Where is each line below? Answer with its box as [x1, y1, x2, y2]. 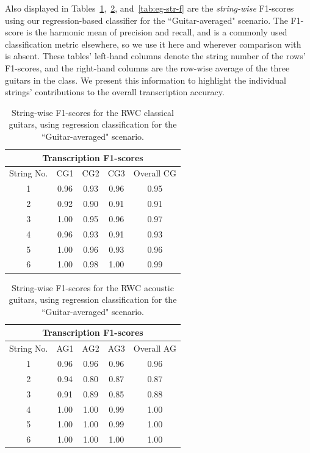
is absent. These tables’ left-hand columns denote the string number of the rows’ [5, 49, 306, 62]
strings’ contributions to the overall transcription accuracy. [5, 85, 225, 98]
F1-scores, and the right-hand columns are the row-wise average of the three [5, 61, 290, 74]
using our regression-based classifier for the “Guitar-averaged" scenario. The [5, 13, 288, 26]
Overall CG [133, 167, 176, 179]
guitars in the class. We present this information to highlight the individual [5, 73, 287, 86]
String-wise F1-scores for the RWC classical [11, 106, 174, 118]
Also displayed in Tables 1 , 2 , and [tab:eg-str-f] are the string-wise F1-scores [5, 2, 294, 14]
